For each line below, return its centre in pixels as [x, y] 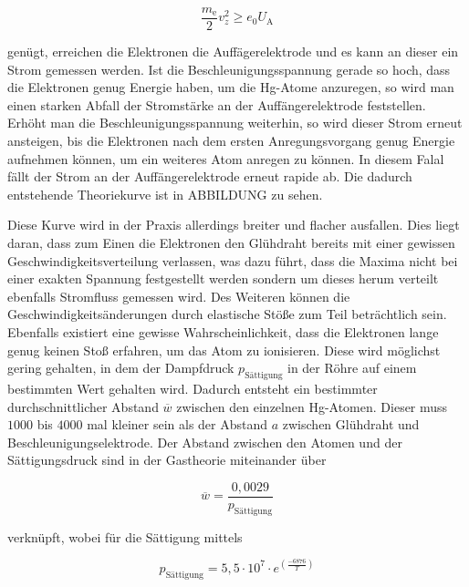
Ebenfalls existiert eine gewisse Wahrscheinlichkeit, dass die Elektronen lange [223, 331]
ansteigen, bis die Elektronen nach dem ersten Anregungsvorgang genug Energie [231, 141]
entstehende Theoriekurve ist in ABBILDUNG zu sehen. [165, 194]
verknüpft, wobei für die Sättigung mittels [125, 536]
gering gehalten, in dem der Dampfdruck [121, 368]
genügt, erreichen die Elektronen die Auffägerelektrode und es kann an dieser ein [233, 51]
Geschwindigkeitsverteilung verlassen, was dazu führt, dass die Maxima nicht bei [233, 260]
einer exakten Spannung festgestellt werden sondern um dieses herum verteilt [223, 278]
